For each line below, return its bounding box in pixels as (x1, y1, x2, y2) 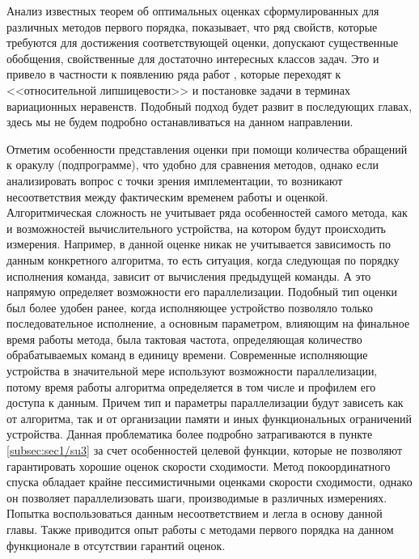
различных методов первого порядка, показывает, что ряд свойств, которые (6, 18, 378, 35)
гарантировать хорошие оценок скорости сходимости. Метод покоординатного (6, 457, 391, 474)
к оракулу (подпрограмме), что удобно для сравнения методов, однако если (6, 156, 379, 173)
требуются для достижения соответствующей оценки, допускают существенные (6, 34, 399, 51)
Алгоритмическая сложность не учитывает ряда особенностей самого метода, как (6, 204, 408, 221)
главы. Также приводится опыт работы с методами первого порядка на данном (6, 521, 394, 537)
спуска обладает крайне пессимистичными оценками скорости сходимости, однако (6, 473, 413, 490)
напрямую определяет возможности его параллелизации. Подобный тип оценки (6, 283, 398, 300)
